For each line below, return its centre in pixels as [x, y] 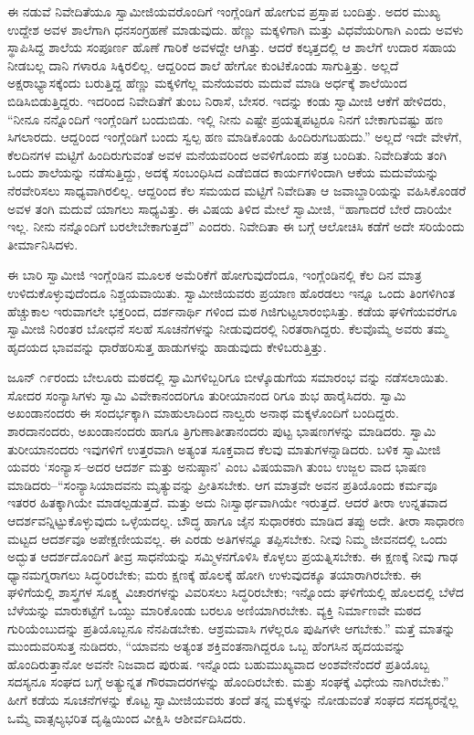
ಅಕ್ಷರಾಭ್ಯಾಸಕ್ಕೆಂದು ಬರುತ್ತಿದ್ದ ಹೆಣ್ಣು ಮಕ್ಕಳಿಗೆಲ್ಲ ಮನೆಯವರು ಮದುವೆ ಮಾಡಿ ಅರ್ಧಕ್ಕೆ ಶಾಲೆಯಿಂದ [207, 83]
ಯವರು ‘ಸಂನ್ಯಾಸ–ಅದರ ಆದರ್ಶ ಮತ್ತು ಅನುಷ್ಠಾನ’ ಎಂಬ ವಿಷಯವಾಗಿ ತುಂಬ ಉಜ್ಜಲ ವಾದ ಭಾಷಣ [217, 467]
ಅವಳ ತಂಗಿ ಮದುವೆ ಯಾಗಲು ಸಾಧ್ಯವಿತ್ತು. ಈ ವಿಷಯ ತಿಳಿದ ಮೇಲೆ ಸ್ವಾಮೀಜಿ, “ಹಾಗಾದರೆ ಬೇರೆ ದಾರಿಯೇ [230, 208]
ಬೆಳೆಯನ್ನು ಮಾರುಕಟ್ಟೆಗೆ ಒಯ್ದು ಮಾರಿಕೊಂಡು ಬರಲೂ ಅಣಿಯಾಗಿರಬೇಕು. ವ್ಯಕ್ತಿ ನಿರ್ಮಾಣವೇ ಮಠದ [215, 610]
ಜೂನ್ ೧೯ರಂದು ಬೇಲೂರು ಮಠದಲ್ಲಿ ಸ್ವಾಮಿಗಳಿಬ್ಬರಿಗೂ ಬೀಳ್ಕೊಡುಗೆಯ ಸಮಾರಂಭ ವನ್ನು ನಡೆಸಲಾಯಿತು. [228, 377]
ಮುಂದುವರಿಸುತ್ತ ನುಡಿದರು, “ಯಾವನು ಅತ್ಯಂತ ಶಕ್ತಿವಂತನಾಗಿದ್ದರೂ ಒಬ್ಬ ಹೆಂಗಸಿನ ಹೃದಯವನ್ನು [207, 646]
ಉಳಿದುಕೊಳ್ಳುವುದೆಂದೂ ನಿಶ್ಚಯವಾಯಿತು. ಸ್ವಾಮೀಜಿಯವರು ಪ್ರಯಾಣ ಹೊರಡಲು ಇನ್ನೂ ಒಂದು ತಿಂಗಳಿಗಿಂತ [232, 292]
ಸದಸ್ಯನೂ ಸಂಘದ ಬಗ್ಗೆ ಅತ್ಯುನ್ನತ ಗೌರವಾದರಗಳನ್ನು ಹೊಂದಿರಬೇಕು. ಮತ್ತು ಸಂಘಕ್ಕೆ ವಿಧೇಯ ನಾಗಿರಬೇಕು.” [228, 682]
